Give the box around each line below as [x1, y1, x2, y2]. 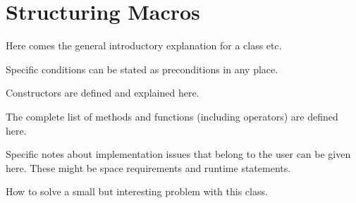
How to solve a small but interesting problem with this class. [6, 184, 268, 199]
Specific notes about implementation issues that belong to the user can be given [6, 147, 351, 161]
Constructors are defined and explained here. [6, 85, 200, 100]
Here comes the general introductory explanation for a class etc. [6, 38, 282, 53]
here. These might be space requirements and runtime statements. [6, 160, 291, 175]
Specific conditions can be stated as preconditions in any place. [6, 61, 278, 76]
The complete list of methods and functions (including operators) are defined [6, 109, 338, 123]
